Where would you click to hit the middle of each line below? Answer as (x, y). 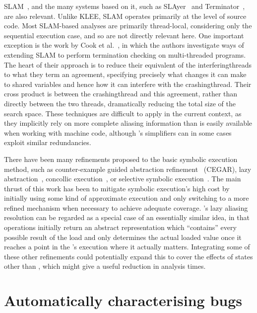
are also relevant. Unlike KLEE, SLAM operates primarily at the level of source (125, 16)
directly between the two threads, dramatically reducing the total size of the (120, 103)
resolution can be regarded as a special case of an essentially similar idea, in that (127, 217)
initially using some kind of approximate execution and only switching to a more (127, 198)
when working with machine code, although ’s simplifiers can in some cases (118, 132)
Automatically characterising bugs (123, 300)
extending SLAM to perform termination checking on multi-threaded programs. (125, 54)
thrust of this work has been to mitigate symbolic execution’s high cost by (117, 188)
